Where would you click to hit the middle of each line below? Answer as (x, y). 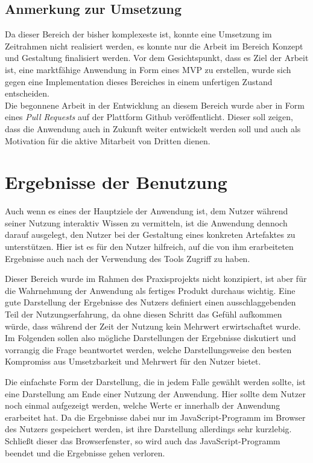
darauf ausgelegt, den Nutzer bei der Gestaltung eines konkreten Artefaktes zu (150, 235)
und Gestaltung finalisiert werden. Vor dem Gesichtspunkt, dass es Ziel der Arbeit (157, 58)
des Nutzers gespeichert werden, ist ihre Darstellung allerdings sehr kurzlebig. (148, 429)
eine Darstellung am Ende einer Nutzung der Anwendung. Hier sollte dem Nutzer (155, 393)
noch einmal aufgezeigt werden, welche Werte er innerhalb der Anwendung (143, 405)
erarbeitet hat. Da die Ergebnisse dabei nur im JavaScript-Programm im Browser (155, 417)
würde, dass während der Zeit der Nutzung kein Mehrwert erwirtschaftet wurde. (153, 326)
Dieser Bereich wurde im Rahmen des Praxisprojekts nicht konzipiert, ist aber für (156, 279)
